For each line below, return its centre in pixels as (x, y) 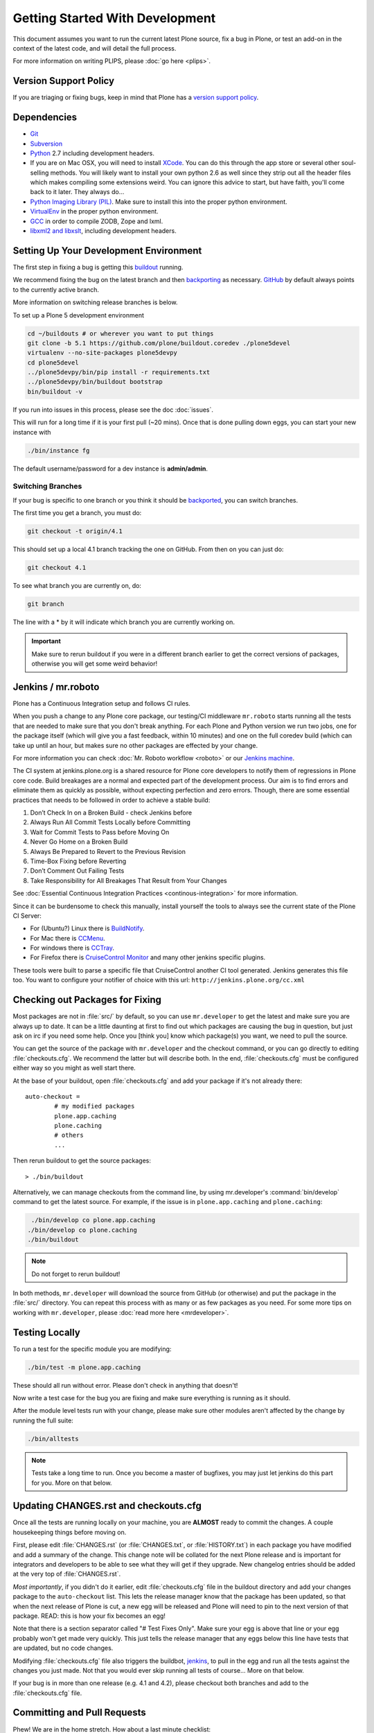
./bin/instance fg (59, 450)
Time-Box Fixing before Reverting (78, 861)
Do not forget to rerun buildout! (76, 1274)
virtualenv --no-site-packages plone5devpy (103, 353)
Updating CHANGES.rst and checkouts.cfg (107, 1506)
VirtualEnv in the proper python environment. (94, 211)
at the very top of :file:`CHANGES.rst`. (67, 1574)
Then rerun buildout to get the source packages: (82, 1160)
